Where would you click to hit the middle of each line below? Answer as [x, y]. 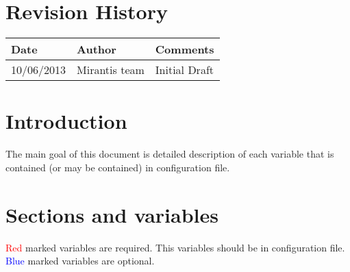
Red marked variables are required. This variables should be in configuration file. [175, 247]
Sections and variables [112, 214]
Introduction [66, 121]
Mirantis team [111, 70]
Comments [185, 49]
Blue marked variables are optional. [80, 261]
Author [97, 49]
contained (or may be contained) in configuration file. [118, 167]
